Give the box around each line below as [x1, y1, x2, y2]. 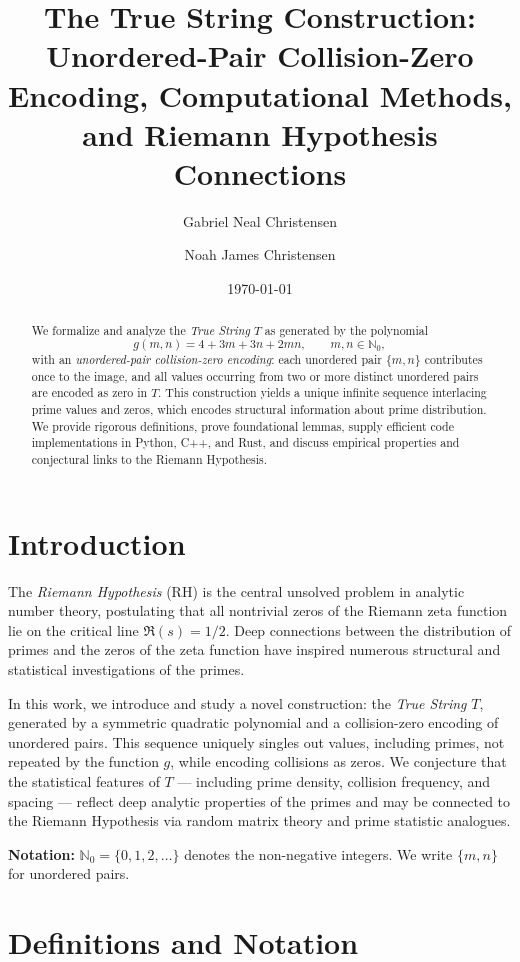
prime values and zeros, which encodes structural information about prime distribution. [31, 401, 487, 418]
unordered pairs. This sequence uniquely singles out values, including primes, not [8, 731, 505, 752]
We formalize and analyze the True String [31, 322, 250, 339]
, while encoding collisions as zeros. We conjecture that [170, 751, 507, 772]
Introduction [8, 522, 186, 563]
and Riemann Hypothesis [82, 113, 438, 154]
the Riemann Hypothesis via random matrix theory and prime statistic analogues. [8, 810, 511, 831]
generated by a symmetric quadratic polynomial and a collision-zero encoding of [8, 712, 499, 733]
